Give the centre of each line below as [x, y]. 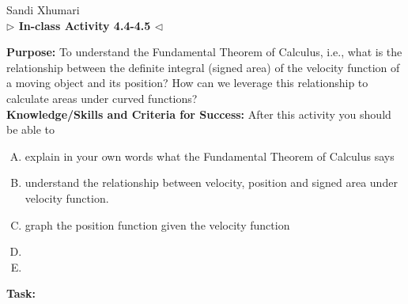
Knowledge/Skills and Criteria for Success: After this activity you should [199, 114]
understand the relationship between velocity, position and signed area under [211, 182]
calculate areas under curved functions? [102, 98]
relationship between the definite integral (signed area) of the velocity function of [203, 67]
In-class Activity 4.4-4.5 [85, 25]
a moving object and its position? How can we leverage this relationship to [187, 83]
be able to [31, 129]
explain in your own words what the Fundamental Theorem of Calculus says [210, 156]
